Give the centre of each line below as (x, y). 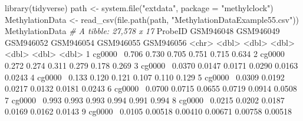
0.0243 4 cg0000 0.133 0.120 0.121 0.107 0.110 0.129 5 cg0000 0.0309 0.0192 (145, 77)
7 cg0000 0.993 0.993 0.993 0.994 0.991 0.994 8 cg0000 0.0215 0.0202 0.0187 (145, 100)
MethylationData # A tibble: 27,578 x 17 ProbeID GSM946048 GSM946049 (142, 31)
